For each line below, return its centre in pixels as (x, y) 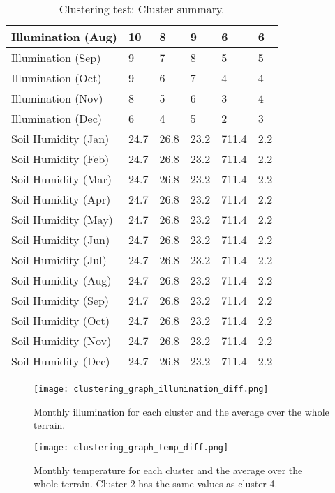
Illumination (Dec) (57, 118)
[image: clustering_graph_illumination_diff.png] (151, 389)
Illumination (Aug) (64, 37)
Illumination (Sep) (56, 58)
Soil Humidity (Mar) (62, 179)
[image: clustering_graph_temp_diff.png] (131, 447)
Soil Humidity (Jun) (61, 240)
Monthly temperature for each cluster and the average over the (168, 470)
